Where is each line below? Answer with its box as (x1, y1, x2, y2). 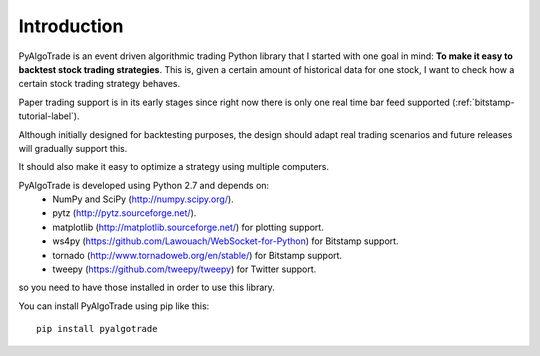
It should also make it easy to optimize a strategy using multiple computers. (18, 161, 330, 173)
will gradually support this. (18, 142, 128, 154)
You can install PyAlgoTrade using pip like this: (18, 300, 210, 312)
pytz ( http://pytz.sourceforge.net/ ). (52, 207, 197, 219)
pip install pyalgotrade (36, 323, 158, 335)
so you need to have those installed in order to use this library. (18, 281, 275, 294)
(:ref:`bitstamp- (451, 96, 515, 108)
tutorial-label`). (18, 110, 80, 122)
